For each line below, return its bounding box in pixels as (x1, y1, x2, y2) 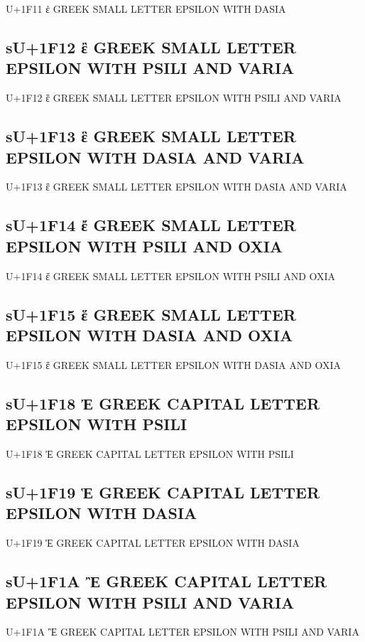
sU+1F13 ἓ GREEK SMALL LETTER (6, 125, 296, 147)
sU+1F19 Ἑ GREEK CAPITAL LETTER (6, 481, 320, 503)
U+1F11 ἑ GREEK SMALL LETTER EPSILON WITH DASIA (6, 1, 286, 16)
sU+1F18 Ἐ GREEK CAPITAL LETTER (6, 392, 320, 414)
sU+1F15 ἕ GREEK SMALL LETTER (6, 303, 296, 325)
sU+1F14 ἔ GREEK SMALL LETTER (6, 214, 296, 236)
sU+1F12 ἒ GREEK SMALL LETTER (6, 36, 296, 58)
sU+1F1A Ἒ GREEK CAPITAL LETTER (6, 570, 327, 592)
